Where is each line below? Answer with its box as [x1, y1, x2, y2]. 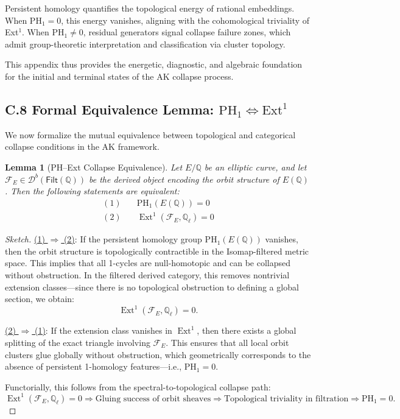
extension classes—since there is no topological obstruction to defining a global [5, 280, 299, 293]
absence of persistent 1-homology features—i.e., [5, 360, 182, 373]
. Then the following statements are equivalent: [5, 185, 180, 197]
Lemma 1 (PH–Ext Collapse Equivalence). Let [5, 160, 183, 173]
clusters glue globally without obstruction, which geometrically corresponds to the [5, 348, 311, 361]
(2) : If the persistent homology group [63, 233, 202, 245]
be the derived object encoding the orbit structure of [88, 172, 279, 185]
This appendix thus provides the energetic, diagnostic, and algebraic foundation [5, 58, 303, 71]
